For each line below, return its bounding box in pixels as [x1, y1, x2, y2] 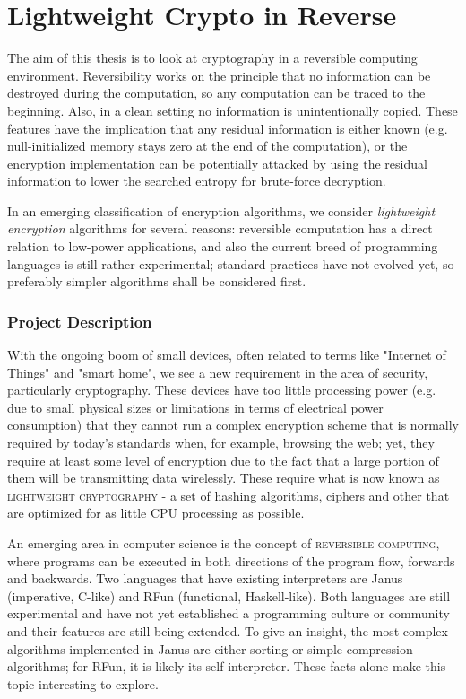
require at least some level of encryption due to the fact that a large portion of [7, 450, 439, 469]
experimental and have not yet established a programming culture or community [7, 604, 450, 623]
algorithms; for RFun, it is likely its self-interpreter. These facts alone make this [7, 657, 446, 676]
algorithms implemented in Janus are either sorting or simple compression [7, 639, 413, 658]
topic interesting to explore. [7, 674, 159, 693]
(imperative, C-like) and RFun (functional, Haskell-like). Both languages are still [7, 586, 451, 605]
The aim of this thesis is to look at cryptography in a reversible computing [7, 48, 418, 67]
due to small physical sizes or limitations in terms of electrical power [7, 398, 384, 416]
